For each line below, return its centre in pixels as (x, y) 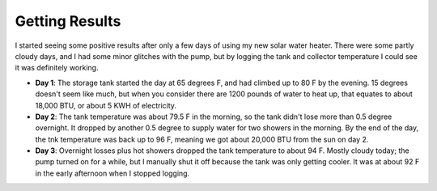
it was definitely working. (57, 68)
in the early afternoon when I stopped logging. (112, 173)
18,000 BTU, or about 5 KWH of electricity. (106, 105)
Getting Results (68, 21)
